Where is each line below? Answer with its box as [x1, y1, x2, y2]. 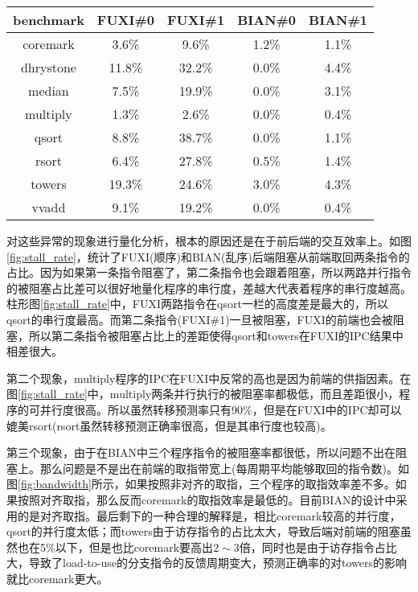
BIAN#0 [237, 10, 297, 29]
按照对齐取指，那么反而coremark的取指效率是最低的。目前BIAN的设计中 [17, 491, 396, 508]
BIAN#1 [309, 10, 367, 29]
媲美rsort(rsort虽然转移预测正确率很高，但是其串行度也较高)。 [6, 417, 332, 434]
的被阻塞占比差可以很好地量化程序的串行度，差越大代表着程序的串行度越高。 [6, 279, 412, 296]
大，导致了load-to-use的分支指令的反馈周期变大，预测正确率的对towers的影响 [6, 554, 407, 571]
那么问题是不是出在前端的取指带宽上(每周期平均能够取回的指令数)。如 [39, 459, 409, 476]
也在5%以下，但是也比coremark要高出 [17, 538, 214, 555]
